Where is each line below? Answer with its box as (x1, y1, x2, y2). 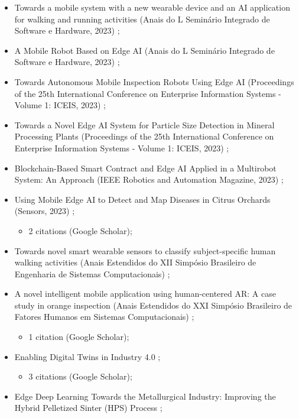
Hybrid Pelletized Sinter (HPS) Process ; (14, 401, 162, 414)
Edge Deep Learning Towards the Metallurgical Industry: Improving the (14, 390, 276, 402)
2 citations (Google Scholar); (28, 224, 132, 236)
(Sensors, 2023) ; (14, 205, 75, 217)
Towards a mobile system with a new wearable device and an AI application (14, 1, 290, 13)
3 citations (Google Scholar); (28, 370, 132, 383)
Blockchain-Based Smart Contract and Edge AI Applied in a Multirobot (14, 161, 277, 174)
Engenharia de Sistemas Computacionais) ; (14, 267, 170, 280)
